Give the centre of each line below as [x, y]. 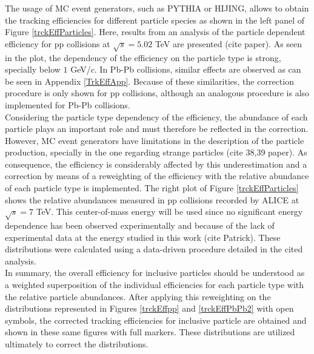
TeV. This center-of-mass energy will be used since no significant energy [169, 211]
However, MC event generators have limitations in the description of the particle [155, 140]
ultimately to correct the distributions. [77, 343]
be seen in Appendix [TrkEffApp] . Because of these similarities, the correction [149, 81]
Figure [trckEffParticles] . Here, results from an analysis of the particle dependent [155, 32]
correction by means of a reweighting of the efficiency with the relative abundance [157, 176]
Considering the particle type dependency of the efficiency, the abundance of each [156, 116]
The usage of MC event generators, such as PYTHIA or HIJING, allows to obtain [157, 8]
